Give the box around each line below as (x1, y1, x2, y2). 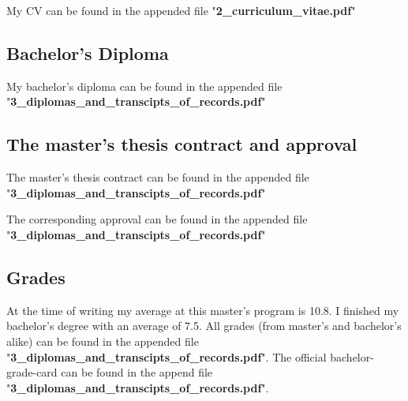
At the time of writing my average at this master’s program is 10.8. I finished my (6, 302, 399, 318)
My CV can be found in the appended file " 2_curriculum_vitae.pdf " (6, 2, 356, 18)
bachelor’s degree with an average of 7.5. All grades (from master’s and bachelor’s (6, 317, 402, 334)
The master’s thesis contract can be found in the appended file (6, 169, 309, 186)
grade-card (6, 364, 58, 380)
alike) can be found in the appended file (6, 332, 199, 349)
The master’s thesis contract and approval (6, 132, 357, 156)
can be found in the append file (61, 364, 213, 380)
